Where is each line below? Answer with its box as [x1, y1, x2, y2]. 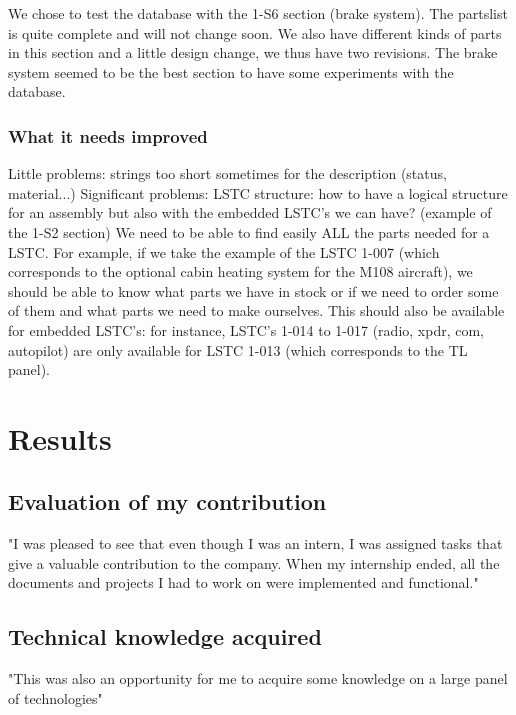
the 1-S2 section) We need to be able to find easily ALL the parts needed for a [8, 221, 490, 242]
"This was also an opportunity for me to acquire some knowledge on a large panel [8, 668, 508, 689]
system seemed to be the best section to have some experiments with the [8, 61, 454, 82]
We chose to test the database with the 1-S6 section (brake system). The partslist [8, 3, 508, 23]
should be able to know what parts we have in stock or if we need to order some [8, 280, 499, 301]
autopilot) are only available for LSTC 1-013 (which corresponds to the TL [8, 339, 468, 360]
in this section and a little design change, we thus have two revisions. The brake [8, 42, 498, 63]
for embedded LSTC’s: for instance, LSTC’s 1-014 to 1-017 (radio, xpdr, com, [8, 319, 484, 340]
